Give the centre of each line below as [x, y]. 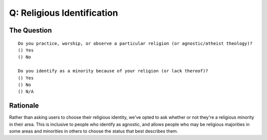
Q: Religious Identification [64, 13]
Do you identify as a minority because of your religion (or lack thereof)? [113, 71]
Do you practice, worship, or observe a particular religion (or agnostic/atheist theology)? [135, 43]
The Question [30, 30]
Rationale [24, 106]
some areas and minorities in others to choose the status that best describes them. [93, 131]
